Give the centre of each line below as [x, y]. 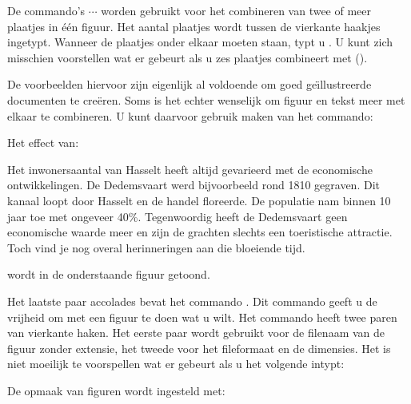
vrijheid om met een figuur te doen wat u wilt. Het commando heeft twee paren [202, 317]
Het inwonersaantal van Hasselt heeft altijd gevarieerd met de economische [190, 169]
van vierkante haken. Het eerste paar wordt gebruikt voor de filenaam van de [196, 333]
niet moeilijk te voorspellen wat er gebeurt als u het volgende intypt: [176, 364]
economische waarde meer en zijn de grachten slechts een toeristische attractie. [200, 232]
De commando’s [46, 10]
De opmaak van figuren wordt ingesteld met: [116, 390]
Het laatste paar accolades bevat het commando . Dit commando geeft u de [192, 301]
